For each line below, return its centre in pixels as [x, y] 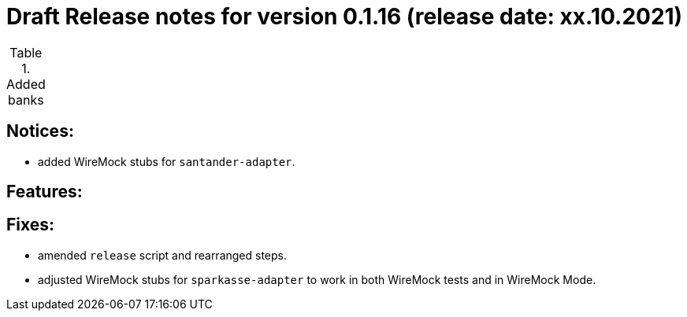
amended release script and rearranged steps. [163, 255]
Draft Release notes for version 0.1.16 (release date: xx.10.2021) [345, 17]
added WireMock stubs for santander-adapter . [167, 161]
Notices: [40, 131]
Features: [45, 192]
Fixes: [31, 225]
